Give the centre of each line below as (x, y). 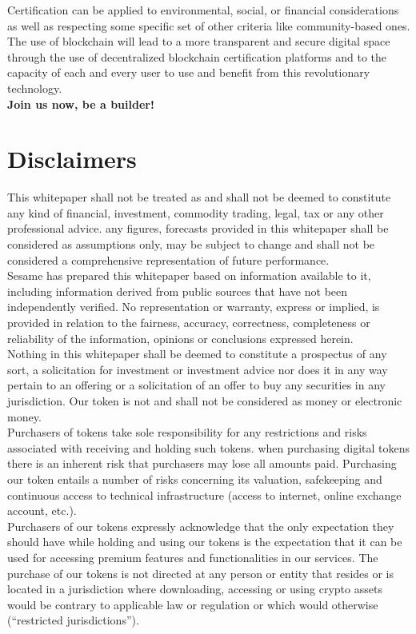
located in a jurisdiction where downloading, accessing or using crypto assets (195, 589)
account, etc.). (42, 510)
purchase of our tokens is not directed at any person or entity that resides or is (201, 573)
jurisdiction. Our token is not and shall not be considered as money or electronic (205, 401)
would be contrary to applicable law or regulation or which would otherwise (193, 604)
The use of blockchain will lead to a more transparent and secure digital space (199, 41)
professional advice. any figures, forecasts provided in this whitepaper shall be (198, 228)
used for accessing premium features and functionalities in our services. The (193, 557)
